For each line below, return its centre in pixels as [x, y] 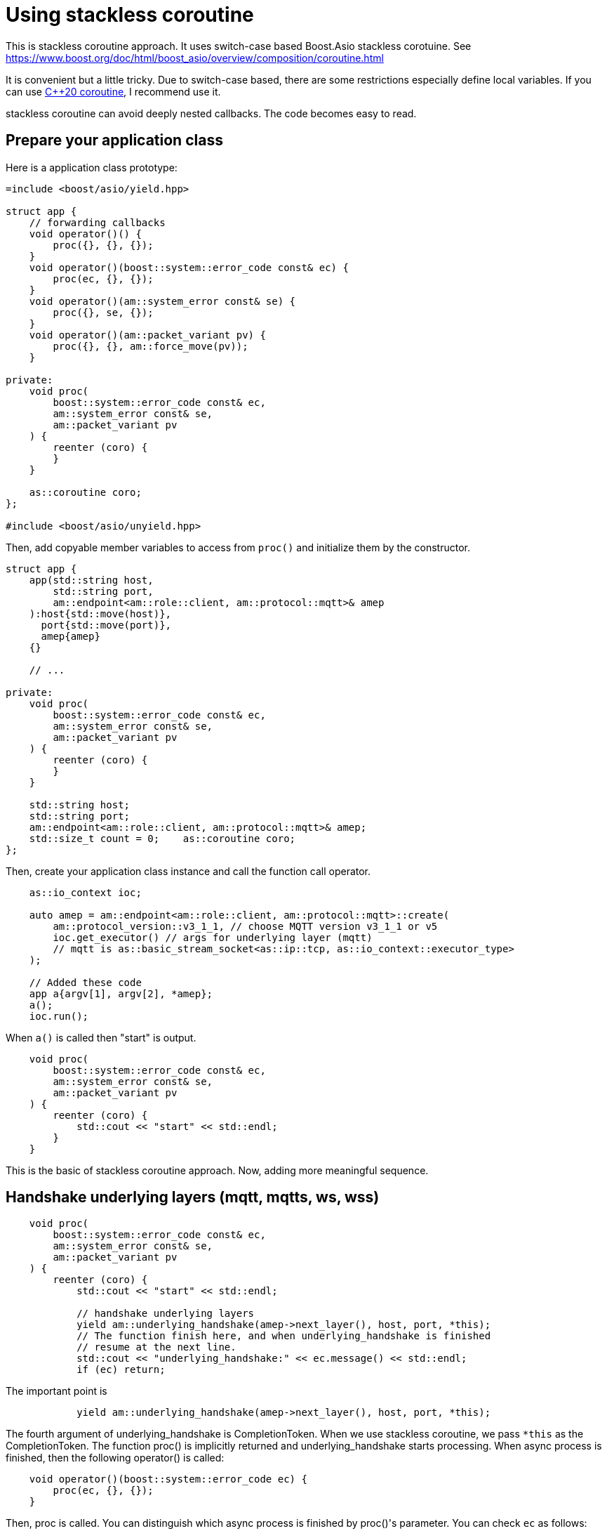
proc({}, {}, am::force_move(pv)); [151, 346]
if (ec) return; [121, 1370]
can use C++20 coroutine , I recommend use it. [113, 91]
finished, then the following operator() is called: [115, 1458]
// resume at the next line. [156, 1347]
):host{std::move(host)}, [100, 613]
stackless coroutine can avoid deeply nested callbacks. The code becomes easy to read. [211, 113]
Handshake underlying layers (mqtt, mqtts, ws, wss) [193, 1197]
